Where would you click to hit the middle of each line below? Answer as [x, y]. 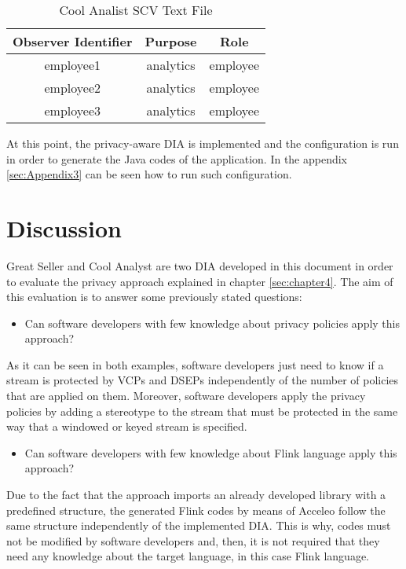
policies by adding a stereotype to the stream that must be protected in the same [202, 411]
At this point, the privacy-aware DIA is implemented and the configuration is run [203, 143]
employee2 [73, 88]
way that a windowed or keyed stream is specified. [127, 426]
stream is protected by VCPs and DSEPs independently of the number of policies [203, 380]
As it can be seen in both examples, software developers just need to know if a [195, 364]
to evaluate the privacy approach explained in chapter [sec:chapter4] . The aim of [200, 281]
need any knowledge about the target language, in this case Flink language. [188, 556]
